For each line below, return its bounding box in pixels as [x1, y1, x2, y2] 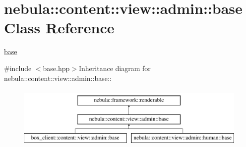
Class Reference [4, 17, 115, 38]
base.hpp [43, 63, 70, 73]
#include [4, 63, 32, 73]
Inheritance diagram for [78, 63, 151, 73]
